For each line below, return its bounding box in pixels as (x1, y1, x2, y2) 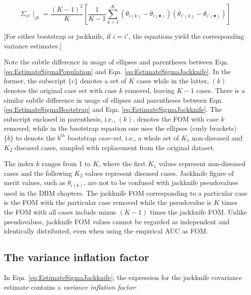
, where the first (98, 158, 146, 169)
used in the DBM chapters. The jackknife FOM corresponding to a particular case (4, 187, 248, 198)
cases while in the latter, (136, 76, 209, 86)
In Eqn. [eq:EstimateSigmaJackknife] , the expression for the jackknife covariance (4, 272, 242, 282)
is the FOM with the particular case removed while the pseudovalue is (4, 197, 212, 207)
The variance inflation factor (4, 249, 149, 264)
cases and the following (4, 168, 72, 178)
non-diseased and (192, 132, 243, 142)
